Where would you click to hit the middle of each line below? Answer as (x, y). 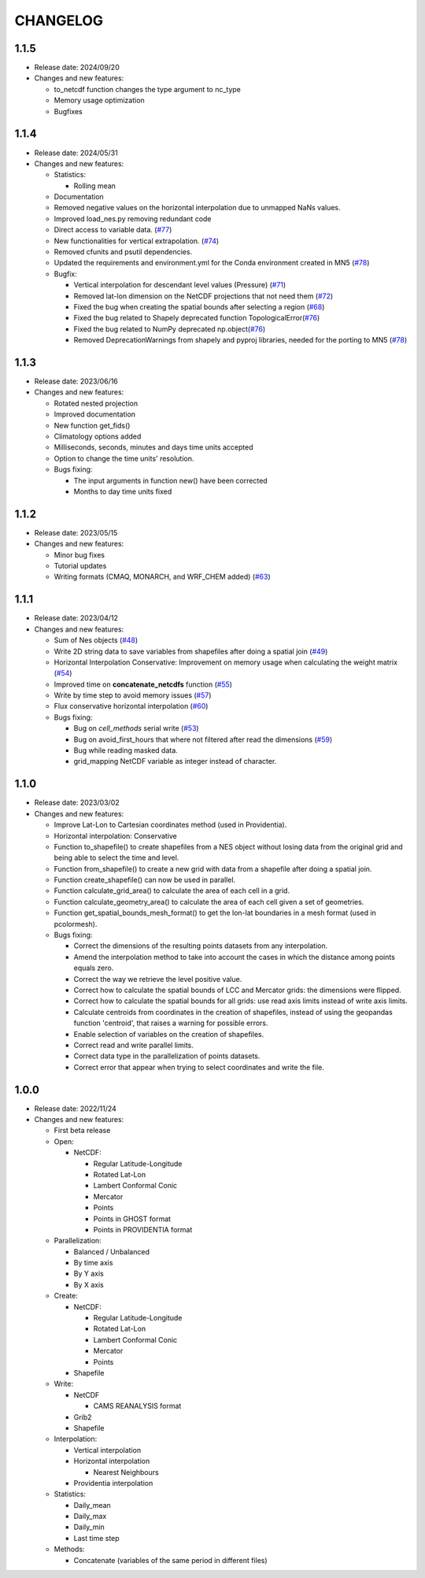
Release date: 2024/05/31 (76, 153)
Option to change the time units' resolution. (124, 458)
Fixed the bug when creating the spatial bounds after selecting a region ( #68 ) (199, 307)
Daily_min (89, 1527)
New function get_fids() (92, 425)
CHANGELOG (59, 20)
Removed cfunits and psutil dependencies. (123, 252)
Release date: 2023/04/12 (76, 618)
